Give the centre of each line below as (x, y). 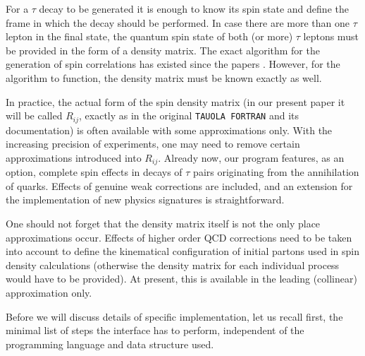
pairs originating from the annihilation (276, 172)
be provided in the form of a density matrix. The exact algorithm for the (163, 50)
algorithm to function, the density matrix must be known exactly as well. (164, 77)
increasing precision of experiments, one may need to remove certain (153, 144)
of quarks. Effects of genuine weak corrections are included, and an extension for (179, 185)
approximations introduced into (74, 157)
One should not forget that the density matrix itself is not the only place (163, 224)
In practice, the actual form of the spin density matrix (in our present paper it (175, 101)
